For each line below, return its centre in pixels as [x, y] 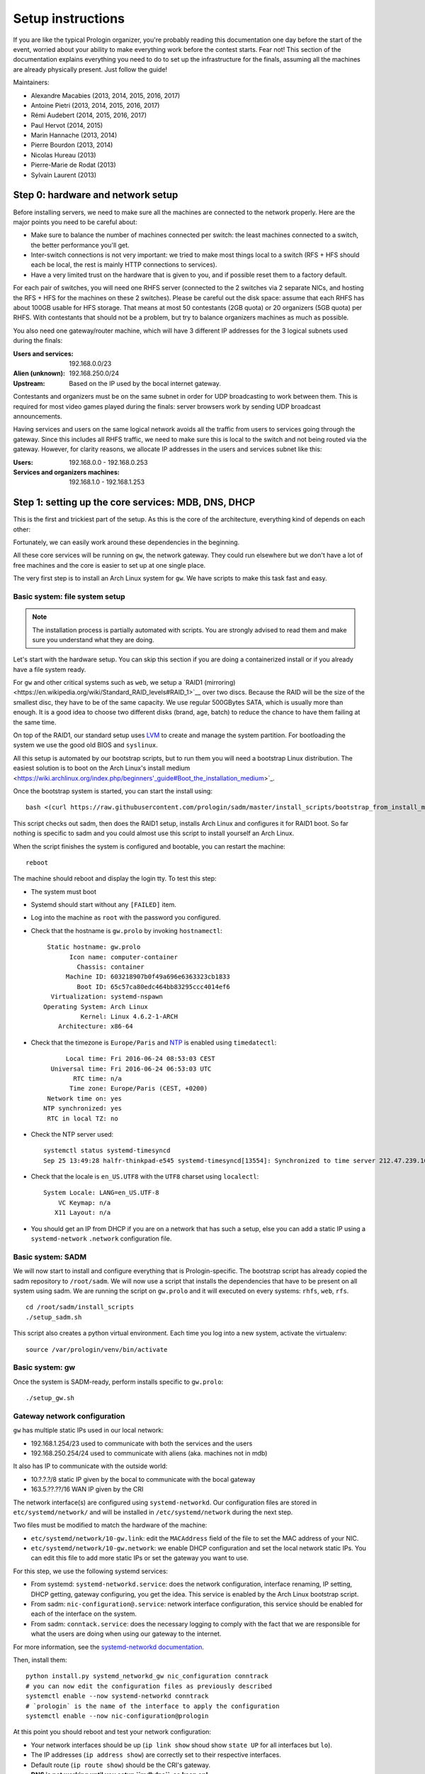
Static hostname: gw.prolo [94, 947]
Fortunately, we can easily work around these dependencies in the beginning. [126, 542]
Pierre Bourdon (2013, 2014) [72, 145]
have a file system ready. [50, 669]
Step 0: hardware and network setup [96, 195]
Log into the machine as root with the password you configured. [126, 918]
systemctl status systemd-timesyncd [107, 1151]
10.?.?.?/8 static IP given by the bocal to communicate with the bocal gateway [143, 1479]
